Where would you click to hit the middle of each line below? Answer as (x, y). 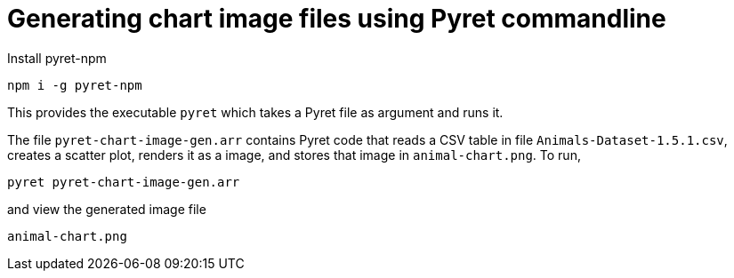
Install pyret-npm (57, 58)
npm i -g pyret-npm (75, 85)
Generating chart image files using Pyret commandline (337, 19)
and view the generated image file (107, 209)
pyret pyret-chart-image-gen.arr (124, 182)
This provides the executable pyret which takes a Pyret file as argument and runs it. (255, 112)
